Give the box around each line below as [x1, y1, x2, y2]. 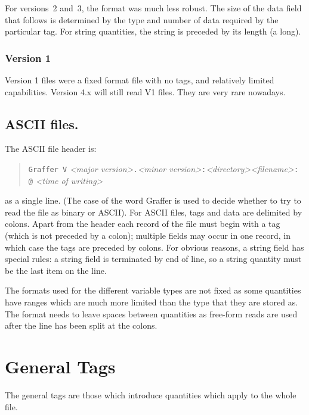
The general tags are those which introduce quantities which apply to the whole [5, 388, 296, 401]
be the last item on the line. [5, 264, 107, 276]
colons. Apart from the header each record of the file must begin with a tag [5, 217, 280, 230]
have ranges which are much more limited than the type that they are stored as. [5, 296, 298, 308]
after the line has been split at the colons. [5, 319, 157, 332]
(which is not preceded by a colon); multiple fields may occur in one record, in [5, 229, 291, 242]
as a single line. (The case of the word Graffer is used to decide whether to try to [5, 194, 301, 207]
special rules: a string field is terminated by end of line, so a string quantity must [5, 252, 302, 265]
